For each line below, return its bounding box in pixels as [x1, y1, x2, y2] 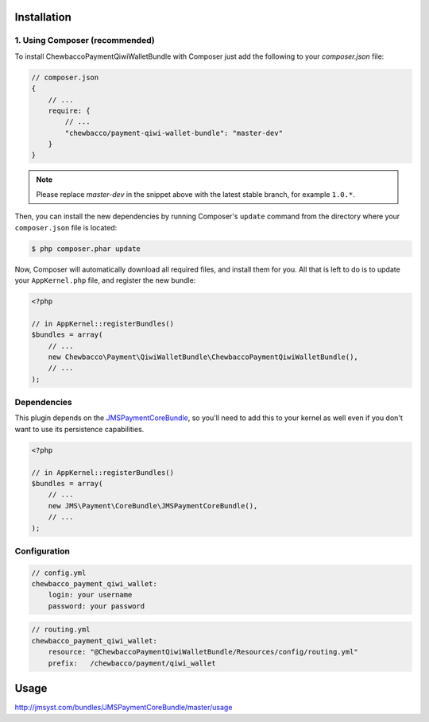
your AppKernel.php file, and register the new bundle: [14, 276, 196, 285]
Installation [14, 10, 71, 24]
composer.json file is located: [14, 222, 118, 232]
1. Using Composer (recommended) [14, 35, 155, 46]
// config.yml [31, 568, 87, 577]
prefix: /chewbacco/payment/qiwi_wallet [48, 658, 216, 667]
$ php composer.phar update [31, 244, 141, 253]
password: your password [48, 601, 145, 611]
